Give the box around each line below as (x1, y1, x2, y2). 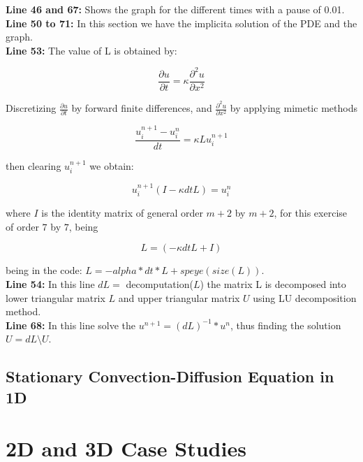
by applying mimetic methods (230, 101, 357, 115)
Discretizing (6, 101, 57, 115)
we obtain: (89, 158, 134, 173)
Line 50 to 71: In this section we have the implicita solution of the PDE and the (6, 15, 357, 30)
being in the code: (6, 263, 82, 277)
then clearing (6, 158, 61, 173)
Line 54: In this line (6, 277, 95, 291)
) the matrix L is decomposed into (200, 277, 346, 291)
